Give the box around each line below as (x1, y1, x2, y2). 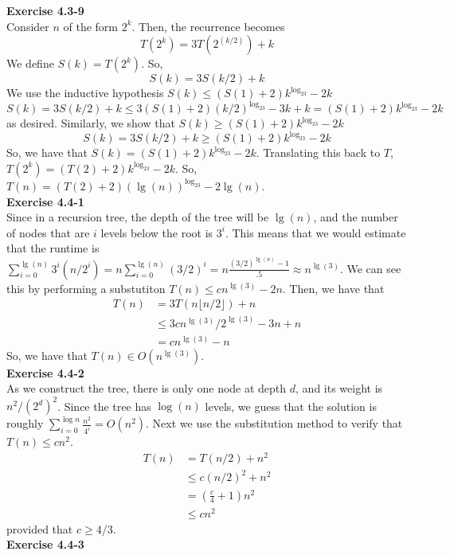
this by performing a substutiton (6, 279, 166, 296)
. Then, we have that (282, 279, 385, 296)
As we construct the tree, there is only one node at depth (6, 380, 287, 397)
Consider (6, 18, 49, 34)
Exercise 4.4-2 (6, 364, 84, 381)
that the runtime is (6, 240, 100, 256)
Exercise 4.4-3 (6, 536, 84, 553)
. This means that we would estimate (225, 224, 406, 240)
